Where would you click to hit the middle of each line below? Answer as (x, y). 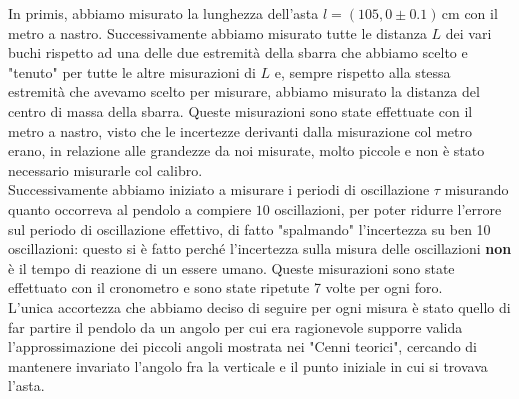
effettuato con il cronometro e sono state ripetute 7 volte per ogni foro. (225, 287)
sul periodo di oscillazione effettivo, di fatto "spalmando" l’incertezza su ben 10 (249, 228)
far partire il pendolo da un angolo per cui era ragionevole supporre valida (235, 326)
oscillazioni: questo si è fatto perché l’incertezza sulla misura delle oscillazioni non (260, 248)
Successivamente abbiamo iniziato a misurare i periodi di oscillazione (219, 189)
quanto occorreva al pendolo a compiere (130, 208)
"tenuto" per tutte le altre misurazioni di (132, 71)
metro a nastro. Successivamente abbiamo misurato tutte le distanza (217, 32)
